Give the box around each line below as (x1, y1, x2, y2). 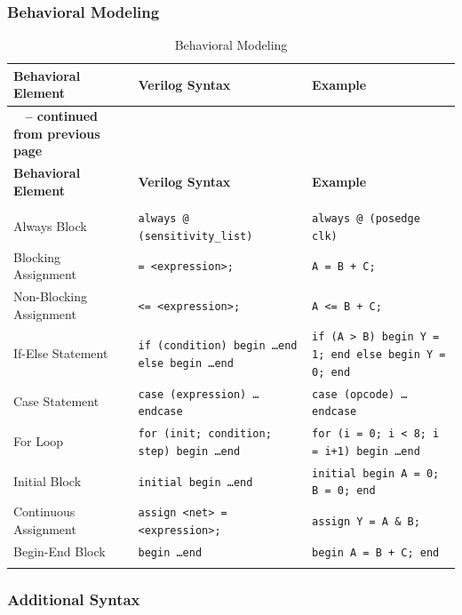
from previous (13, 124, 100, 142)
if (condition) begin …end (138, 339, 298, 353)
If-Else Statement (13, 344, 108, 363)
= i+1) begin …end (312, 444, 420, 458)
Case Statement (13, 392, 100, 411)
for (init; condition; (138, 427, 272, 441)
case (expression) (138, 387, 247, 401)
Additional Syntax (7, 588, 140, 611)
